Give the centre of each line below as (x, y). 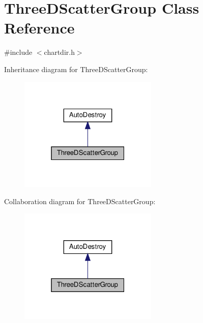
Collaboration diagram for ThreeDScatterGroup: (80, 201)
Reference (39, 28)
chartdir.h (59, 52)
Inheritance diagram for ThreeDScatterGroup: (76, 69)
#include (18, 52)
